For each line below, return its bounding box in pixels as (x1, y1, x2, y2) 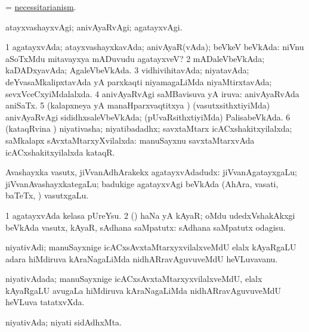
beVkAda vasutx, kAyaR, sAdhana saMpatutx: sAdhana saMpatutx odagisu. (5, 221, 286, 233)
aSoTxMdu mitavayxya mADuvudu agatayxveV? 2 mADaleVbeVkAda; (5, 52, 265, 64)
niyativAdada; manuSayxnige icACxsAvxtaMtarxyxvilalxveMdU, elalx (5, 272, 262, 285)
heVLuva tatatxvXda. (5, 296, 85, 308)
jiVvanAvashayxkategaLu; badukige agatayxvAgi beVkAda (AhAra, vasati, (5, 177, 279, 190)
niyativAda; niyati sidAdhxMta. (5, 316, 122, 328)
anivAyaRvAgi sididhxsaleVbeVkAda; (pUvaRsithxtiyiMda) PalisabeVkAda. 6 (5, 110, 291, 123)
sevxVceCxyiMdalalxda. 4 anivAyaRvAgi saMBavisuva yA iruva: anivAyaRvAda (5, 87, 299, 100)
